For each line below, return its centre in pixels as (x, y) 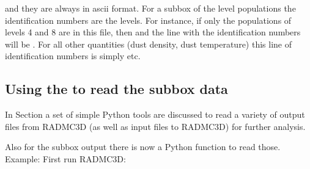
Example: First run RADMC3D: (65, 158)
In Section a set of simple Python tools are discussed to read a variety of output (155, 114)
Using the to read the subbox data (116, 89)
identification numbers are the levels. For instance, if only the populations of (148, 20)
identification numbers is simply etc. (73, 56)
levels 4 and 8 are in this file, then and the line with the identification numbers (153, 32)
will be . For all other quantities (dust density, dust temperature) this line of (148, 44)
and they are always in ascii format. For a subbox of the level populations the (150, 8)
